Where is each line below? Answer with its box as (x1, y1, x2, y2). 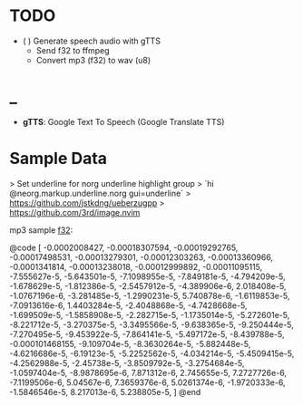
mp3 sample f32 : (9, 224, 73, 236)
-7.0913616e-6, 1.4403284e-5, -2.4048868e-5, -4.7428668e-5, (9, 300, 248, 311)
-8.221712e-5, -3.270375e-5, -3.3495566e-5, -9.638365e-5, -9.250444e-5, (9, 319, 295, 330)
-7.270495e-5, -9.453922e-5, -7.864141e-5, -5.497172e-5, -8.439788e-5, (9, 328, 285, 340)
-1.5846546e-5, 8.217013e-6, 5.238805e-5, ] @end (9, 386, 201, 397)
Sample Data (9, 149, 107, 169)
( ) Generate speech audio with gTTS (22, 35, 161, 46)
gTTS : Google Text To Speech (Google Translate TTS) (22, 116, 225, 127)
